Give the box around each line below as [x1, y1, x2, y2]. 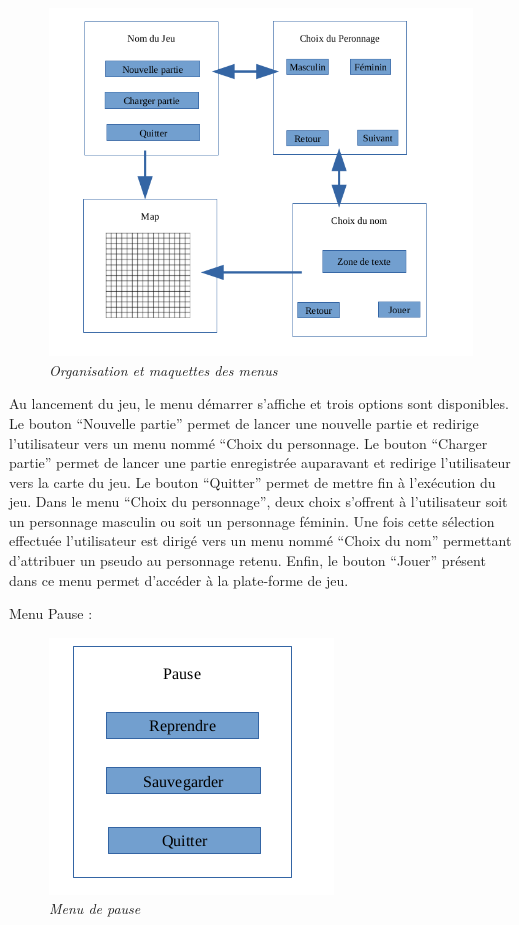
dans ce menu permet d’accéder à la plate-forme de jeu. [9, 569, 349, 590]
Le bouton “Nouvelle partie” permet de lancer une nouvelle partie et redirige [9, 412, 479, 433]
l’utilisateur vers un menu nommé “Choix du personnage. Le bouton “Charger [9, 432, 488, 453]
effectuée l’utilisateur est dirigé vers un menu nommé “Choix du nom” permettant [9, 530, 512, 551]
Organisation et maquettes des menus [49, 359, 278, 380]
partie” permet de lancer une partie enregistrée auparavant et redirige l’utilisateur [9, 452, 511, 473]
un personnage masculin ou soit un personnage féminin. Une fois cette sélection [9, 510, 495, 531]
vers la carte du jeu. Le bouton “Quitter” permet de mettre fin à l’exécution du [9, 471, 496, 492]
